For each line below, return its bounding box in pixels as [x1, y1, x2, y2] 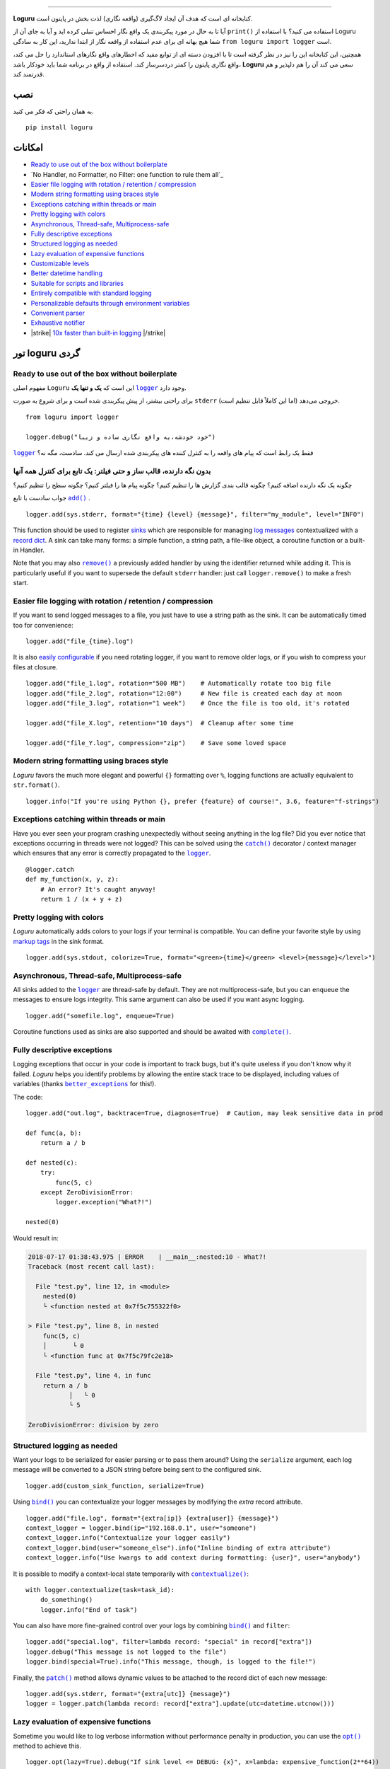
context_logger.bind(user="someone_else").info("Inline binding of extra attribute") [25, 1543, 331, 1552]
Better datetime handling [30, 269, 102, 277]
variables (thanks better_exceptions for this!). [13, 1080, 157, 1088]
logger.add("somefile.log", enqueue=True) [25, 1012, 175, 1020]
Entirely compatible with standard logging [30, 289, 152, 297]
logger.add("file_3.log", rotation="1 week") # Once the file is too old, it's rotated [25, 699, 350, 708]
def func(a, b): [25, 1129, 82, 1137]
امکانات [13, 142, 44, 154]
